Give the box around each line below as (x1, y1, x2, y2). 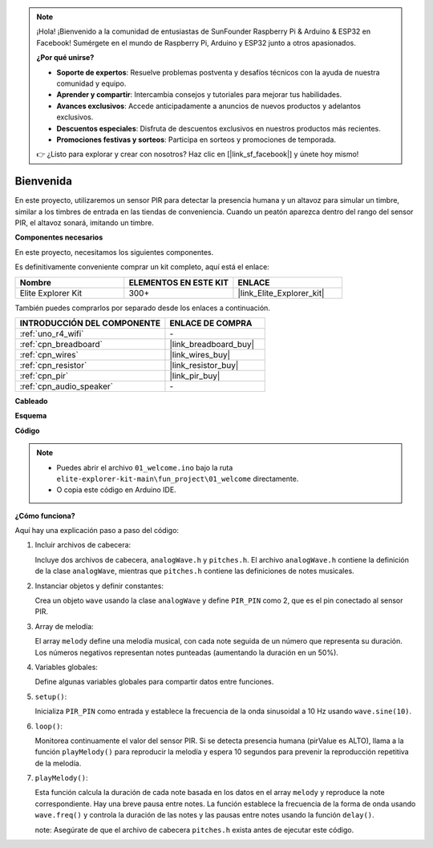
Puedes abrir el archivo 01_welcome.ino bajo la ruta (56, 462, 233, 472)
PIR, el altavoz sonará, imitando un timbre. (14, 217, 154, 228)
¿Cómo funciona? (14, 511, 75, 520)
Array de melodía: (34, 621, 94, 631)
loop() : (34, 721, 63, 731)
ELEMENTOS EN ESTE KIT (128, 277, 229, 288)
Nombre (19, 277, 52, 288)
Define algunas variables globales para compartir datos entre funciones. (34, 677, 274, 687)
